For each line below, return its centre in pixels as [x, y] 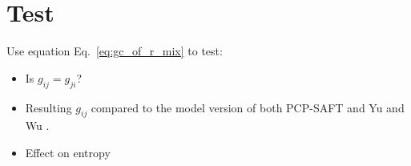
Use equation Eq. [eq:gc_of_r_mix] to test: [115, 51]
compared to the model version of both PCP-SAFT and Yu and [248, 107]
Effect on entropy [68, 152]
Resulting [48, 107]
